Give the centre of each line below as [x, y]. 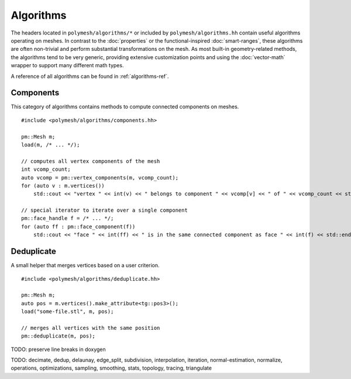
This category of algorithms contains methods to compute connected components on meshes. [125, 107]
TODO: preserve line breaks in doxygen [58, 349]
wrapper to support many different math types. [67, 66]
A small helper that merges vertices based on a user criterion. [85, 266]
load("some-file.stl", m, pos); [68, 312]
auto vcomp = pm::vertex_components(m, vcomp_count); [100, 178]
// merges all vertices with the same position [91, 328]
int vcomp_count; [46, 169]
